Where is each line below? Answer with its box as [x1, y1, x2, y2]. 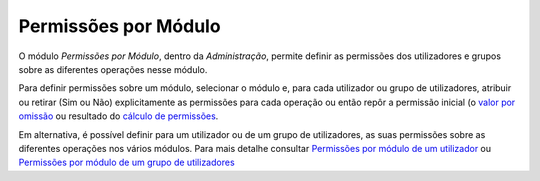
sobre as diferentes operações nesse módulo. [18, 63, 208, 75]
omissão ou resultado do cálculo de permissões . [18, 110, 219, 122]
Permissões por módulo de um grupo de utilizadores [18, 156, 235, 169]
